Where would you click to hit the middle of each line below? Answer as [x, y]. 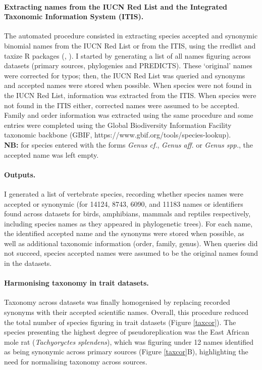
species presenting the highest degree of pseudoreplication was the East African [127, 332]
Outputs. [20, 174]
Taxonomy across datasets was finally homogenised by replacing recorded [117, 302]
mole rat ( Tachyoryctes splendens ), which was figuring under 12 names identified [129, 341]
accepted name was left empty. [51, 154]
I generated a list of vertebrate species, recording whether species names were [124, 193]
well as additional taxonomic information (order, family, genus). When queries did [131, 243]
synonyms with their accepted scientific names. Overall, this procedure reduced [126, 312]
